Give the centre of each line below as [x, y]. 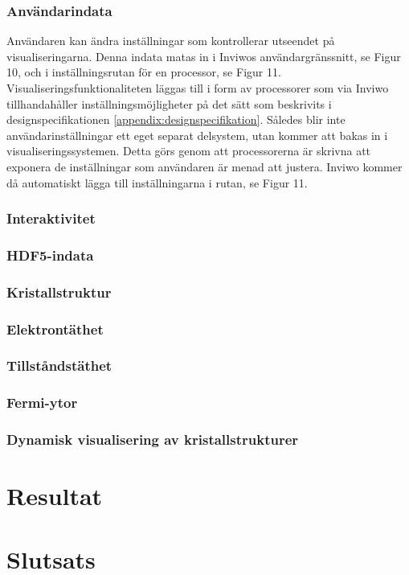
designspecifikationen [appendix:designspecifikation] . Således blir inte [176, 119]
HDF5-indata [50, 255]
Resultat [55, 496]
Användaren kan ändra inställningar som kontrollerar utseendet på [171, 41]
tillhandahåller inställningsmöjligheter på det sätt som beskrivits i [169, 103]
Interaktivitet [51, 218]
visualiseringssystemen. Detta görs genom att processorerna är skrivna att [189, 151]
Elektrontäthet [55, 329]
